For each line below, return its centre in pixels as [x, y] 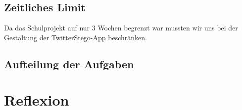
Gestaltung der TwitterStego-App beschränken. [75, 37]
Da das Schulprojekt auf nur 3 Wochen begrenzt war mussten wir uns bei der [121, 28]
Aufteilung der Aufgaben [69, 64]
